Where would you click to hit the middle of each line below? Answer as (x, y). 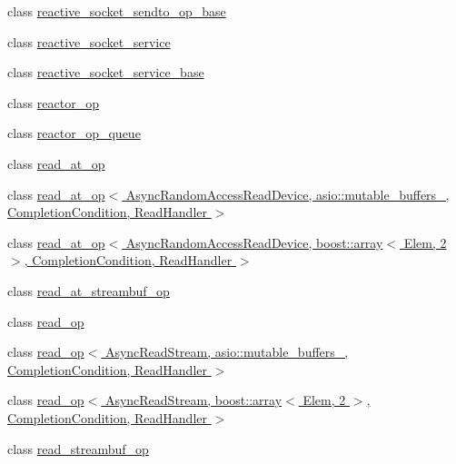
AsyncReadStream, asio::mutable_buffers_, (227, 352)
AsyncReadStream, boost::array (193, 400)
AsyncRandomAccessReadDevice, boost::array (254, 242)
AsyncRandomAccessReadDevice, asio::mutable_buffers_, (287, 194)
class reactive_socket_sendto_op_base (117, 11)
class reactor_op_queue (74, 133)
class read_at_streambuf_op (89, 290)
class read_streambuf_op (78, 448)
